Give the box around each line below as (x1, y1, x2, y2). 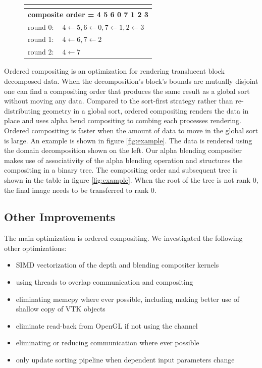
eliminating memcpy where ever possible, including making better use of (16, 293, 239, 304)
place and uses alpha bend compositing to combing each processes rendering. (4, 115, 241, 126)
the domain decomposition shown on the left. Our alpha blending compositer (4, 145, 242, 155)
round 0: (28, 21, 54, 32)
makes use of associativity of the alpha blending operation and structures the (4, 154, 243, 165)
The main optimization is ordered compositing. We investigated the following (4, 233, 243, 243)
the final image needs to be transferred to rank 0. (4, 184, 156, 195)
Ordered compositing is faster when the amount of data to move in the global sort (4, 125, 258, 135)
